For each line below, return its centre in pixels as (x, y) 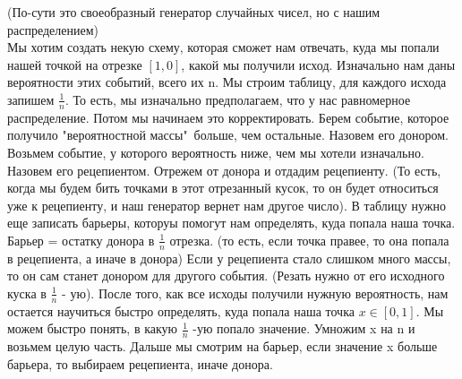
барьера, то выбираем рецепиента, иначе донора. (140, 363)
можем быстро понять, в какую (93, 328)
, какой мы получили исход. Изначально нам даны (318, 64)
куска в (27, 293)
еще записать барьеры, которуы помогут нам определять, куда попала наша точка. (231, 223)
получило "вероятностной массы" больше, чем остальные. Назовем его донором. (228, 135)
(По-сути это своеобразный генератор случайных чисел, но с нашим (194, 12)
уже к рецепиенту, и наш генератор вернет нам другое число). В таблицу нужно (227, 205)
